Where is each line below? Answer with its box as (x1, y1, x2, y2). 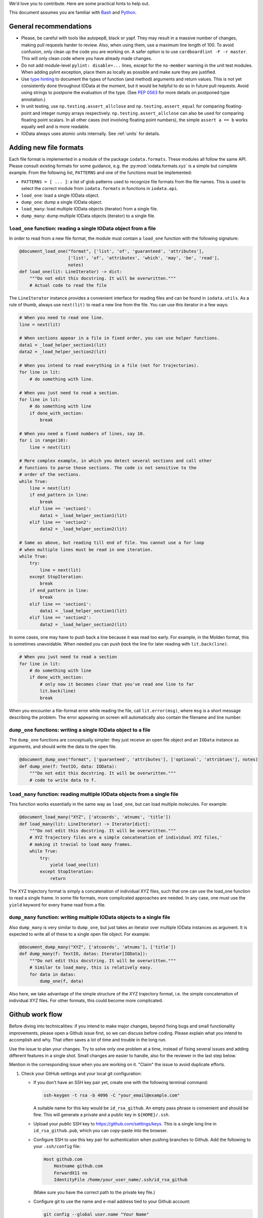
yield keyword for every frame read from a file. (9, 902, 106, 908)
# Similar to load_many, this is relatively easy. (29, 965, 153, 971)
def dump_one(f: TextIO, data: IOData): (19, 763, 117, 769)
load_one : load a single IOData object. (21, 192, 100, 198)
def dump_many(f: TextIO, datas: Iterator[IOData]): (19, 951, 148, 957)
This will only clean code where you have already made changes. (21, 56, 152, 61)
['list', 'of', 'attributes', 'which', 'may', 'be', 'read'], (68, 255, 220, 261)
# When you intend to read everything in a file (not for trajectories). (19, 362, 199, 368)
